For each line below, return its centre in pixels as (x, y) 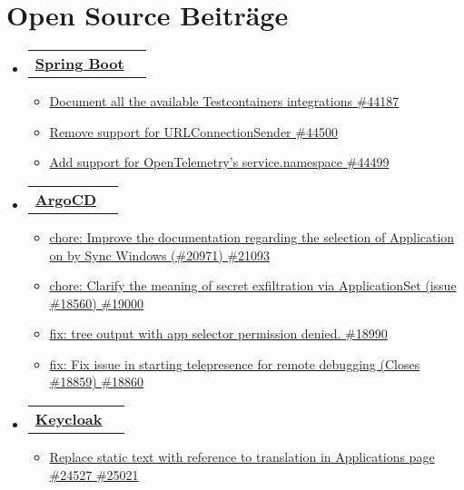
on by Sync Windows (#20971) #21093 (159, 255)
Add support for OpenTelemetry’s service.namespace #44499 (219, 162)
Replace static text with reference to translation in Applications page (242, 457)
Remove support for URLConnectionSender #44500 (193, 131)
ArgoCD (66, 199)
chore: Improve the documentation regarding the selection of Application (252, 236)
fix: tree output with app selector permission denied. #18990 (218, 333)
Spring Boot (79, 64)
